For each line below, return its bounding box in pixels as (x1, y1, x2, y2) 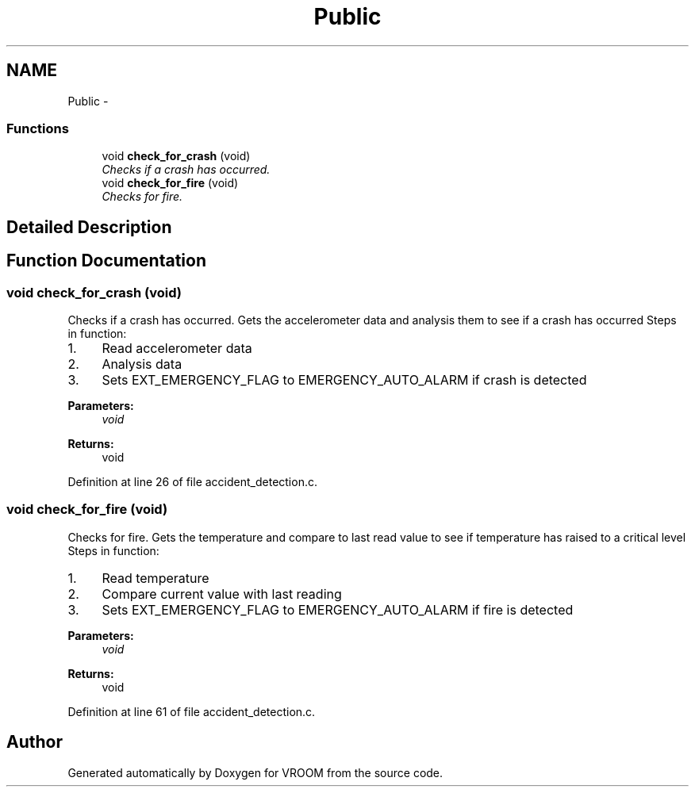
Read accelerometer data (102, 339, 252, 356)
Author (6, 732, 63, 753)
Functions (6, 120, 69, 136)
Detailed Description (6, 216, 172, 237)
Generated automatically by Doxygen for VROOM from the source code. (67, 765, 443, 780)
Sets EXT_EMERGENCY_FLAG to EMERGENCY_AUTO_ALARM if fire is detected (102, 601, 574, 618)
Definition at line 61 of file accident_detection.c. (67, 704, 316, 718)
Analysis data (102, 355, 182, 372)
